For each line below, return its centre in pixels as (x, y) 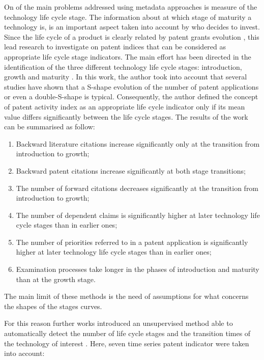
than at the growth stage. (56, 279)
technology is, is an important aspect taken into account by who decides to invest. (132, 27)
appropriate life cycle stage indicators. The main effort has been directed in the (128, 56)
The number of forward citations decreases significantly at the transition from (137, 188)
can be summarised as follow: (50, 127)
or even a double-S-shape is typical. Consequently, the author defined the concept (131, 96)
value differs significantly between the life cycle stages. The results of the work (126, 116)
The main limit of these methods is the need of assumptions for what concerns (126, 296)
